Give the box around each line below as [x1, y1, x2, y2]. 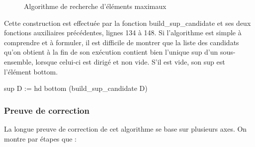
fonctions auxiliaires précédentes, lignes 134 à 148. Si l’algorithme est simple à [4, 27, 242, 38]
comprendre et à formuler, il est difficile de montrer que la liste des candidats [4, 37, 239, 47]
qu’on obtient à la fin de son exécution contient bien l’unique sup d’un [4, 47, 218, 57]
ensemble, [4, 56, 33, 67]
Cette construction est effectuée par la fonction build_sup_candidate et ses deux [4, 17, 251, 28]
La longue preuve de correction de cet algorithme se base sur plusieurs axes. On [4, 123, 247, 134]
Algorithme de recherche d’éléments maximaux [24, 1, 167, 11]
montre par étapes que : [4, 133, 77, 144]
